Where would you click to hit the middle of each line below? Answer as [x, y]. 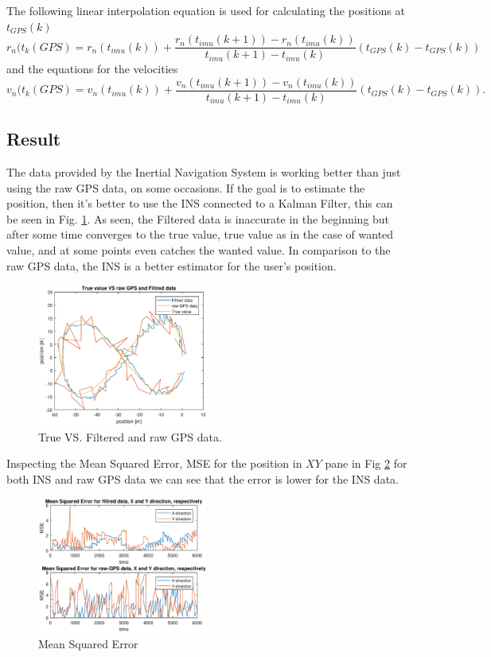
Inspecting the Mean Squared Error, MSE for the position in [154, 463]
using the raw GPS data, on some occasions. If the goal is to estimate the [186, 187]
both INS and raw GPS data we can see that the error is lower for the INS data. [203, 478]
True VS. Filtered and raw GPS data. [130, 436]
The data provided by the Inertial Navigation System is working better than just [204, 172]
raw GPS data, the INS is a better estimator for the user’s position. [171, 265]
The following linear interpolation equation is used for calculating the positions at [206, 10]
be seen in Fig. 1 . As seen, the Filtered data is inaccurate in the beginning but [198, 218]
